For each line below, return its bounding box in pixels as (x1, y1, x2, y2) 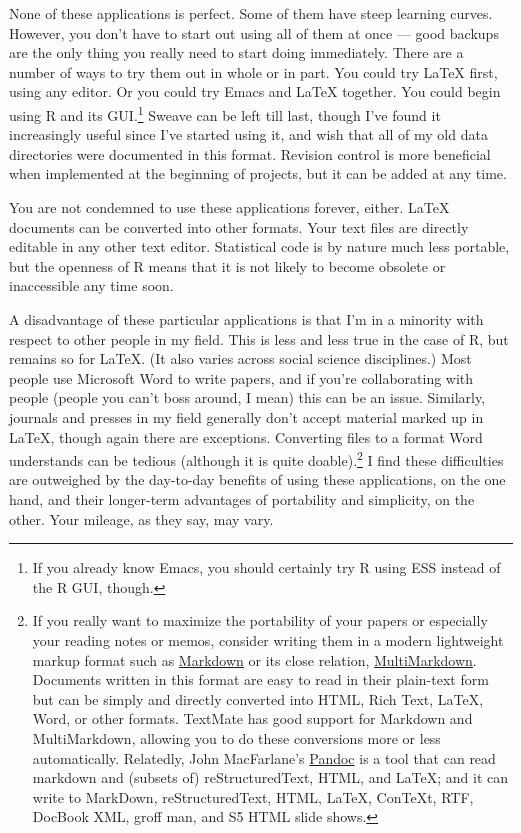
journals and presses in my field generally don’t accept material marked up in (9, 406, 484, 427)
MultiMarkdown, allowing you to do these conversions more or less (32, 727, 441, 748)
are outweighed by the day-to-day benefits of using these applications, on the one (9, 469, 506, 490)
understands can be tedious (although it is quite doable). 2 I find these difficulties (9, 447, 504, 470)
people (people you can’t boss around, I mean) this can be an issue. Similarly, (9, 387, 486, 408)
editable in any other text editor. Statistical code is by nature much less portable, (9, 236, 510, 257)
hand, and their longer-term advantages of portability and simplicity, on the (9, 488, 475, 509)
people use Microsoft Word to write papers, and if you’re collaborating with (9, 367, 474, 388)
